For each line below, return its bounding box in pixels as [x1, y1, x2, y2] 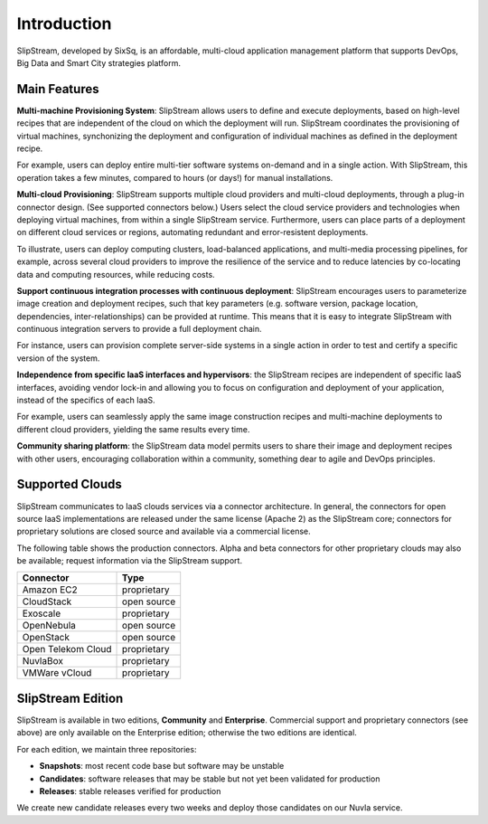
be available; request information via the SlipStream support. [16, 555, 243, 566]
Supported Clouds [16, 477, 122, 492]
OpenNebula [22, 620, 77, 632]
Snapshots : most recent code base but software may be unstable [39, 761, 285, 772]
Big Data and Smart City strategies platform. [16, 57, 181, 68]
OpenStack [22, 631, 70, 644]
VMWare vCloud [22, 667, 92, 679]
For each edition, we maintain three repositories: [16, 743, 197, 754]
